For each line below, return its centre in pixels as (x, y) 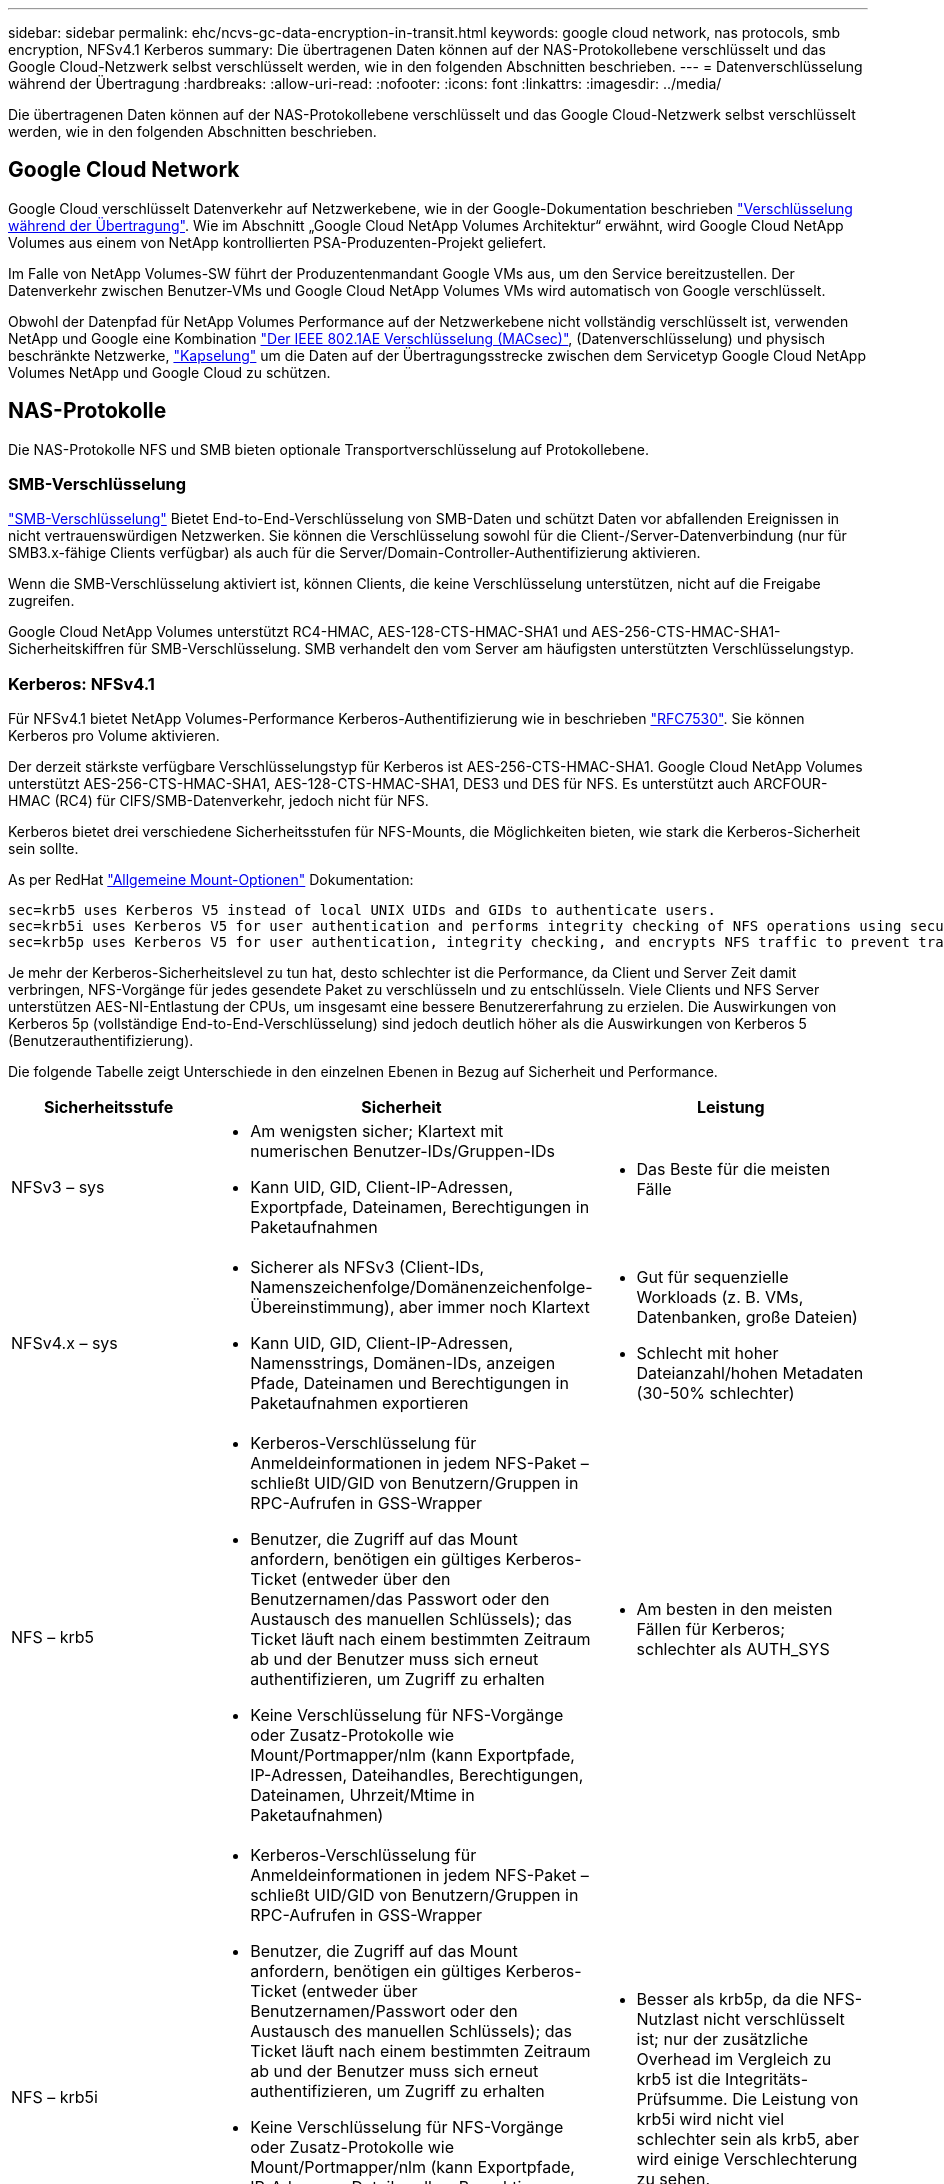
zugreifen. (41, 601)
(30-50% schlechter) (715, 1393)
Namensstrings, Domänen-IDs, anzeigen (403, 1363)
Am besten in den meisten (734, 1609)
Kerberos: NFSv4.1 (81, 683)
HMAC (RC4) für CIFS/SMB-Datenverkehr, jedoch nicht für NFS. (218, 801)
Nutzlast (667, 2019)
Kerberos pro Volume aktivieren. (114, 736)
